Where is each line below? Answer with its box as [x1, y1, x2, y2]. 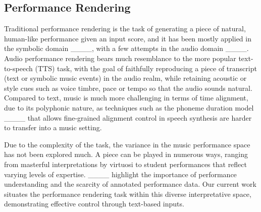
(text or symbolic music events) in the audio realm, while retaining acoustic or [4, 73, 247, 83]
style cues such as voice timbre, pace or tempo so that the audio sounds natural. [4, 82, 252, 93]
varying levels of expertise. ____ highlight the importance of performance [4, 169, 237, 179]
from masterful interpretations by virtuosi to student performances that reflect [4, 158, 247, 169]
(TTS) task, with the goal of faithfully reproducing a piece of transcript [35, 63, 257, 73]
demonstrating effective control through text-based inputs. [4, 198, 184, 209]
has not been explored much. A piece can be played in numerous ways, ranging [4, 149, 248, 160]
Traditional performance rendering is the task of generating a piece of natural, [4, 23, 246, 34]
